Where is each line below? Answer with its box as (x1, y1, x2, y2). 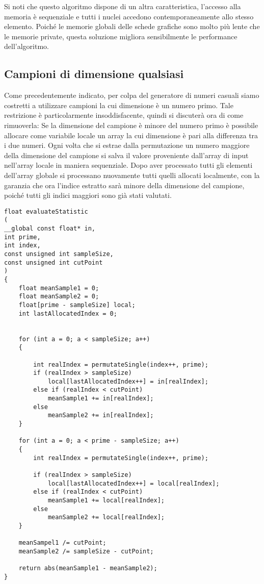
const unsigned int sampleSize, (4, 250, 114, 258)
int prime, (4, 233, 41, 241)
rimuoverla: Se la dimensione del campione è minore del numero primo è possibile (4, 119, 258, 130)
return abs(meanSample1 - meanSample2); (18, 565, 157, 572)
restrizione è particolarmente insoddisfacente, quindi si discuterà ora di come (4, 110, 244, 120)
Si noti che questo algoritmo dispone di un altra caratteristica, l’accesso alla (4, 1, 241, 11)
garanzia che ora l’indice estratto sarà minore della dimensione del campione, (4, 180, 245, 190)
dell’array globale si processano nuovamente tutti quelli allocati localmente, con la (4, 169, 260, 180)
